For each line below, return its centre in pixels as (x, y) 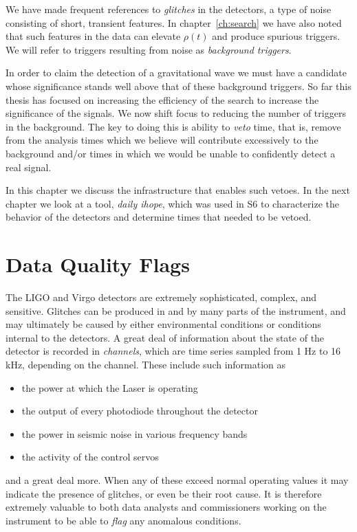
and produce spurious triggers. (276, 36)
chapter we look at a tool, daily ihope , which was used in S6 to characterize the (172, 203)
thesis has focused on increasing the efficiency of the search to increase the (162, 99)
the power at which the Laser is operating (110, 387)
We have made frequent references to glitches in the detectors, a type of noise (169, 9)
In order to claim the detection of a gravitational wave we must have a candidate (176, 73)
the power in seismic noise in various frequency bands (134, 433)
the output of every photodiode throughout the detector (140, 411)
